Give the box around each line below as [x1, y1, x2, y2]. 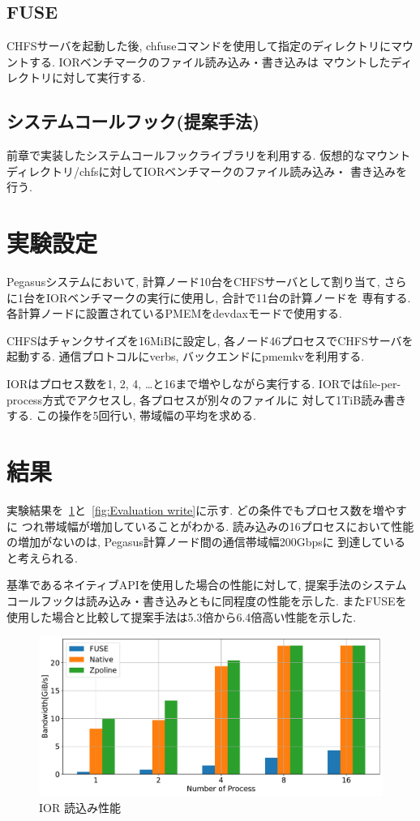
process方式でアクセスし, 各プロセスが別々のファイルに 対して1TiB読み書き [6, 391, 407, 408]
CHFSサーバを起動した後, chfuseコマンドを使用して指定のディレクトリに [6, 37, 391, 54]
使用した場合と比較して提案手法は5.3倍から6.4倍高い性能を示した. [6, 608, 357, 625]
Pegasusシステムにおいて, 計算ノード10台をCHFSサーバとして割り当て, [6, 273, 380, 290]
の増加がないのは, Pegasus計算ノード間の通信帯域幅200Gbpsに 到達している [6, 533, 406, 550]
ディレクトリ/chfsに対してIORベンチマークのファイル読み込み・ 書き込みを [6, 162, 407, 179]
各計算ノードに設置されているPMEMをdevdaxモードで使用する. [6, 305, 342, 322]
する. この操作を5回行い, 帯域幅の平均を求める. [6, 407, 256, 424]
